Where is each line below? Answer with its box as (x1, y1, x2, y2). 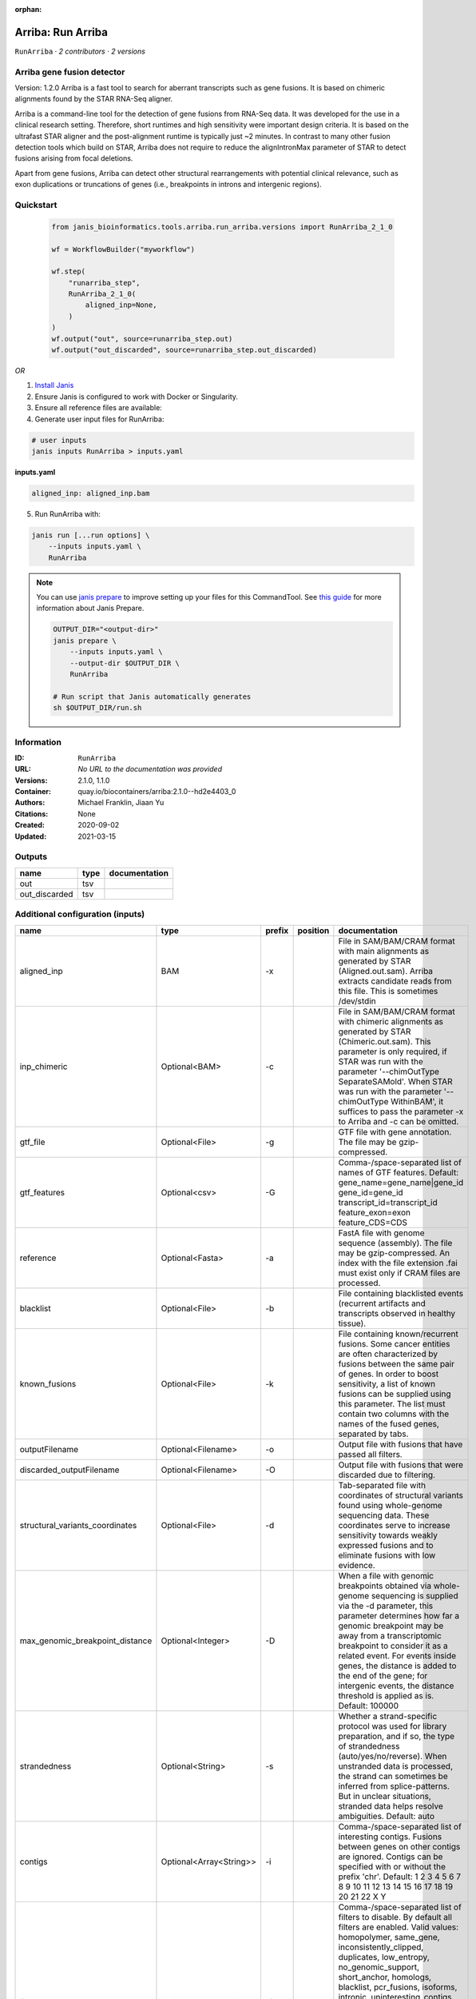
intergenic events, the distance (338, 1680, 454, 1691)
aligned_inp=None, (85, 301, 157, 309)
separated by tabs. (338, 1428, 409, 1439)
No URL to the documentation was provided (77, 764, 223, 774)
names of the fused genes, (338, 1418, 439, 1429)
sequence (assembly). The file (338, 1237, 453, 1248)
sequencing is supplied (371, 1590, 458, 1601)
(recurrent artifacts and (338, 1298, 426, 1309)
